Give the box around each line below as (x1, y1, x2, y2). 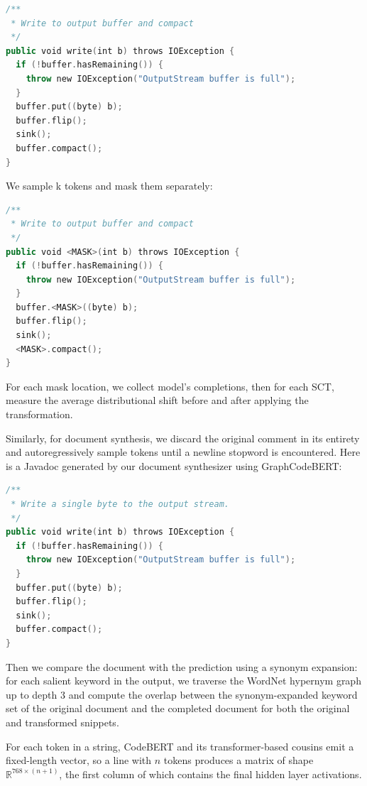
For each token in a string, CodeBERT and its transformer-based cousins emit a (6, 738, 354, 753)
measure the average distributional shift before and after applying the (6, 393, 309, 408)
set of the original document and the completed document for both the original (6, 701, 350, 716)
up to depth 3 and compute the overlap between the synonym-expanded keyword (6, 687, 358, 702)
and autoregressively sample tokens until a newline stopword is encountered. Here (6, 444, 361, 459)
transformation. (6, 407, 73, 422)
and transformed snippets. (6, 714, 119, 729)
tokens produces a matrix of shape (163, 753, 314, 768)
